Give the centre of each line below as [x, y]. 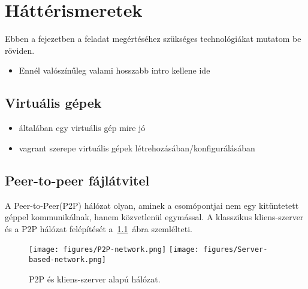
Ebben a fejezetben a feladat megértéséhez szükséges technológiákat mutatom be [153, 39]
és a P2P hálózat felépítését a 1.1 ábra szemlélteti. [99, 228]
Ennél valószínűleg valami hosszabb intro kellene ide [114, 70]
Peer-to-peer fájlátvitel [77, 180]
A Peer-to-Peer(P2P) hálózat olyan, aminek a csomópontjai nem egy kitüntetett [152, 205]
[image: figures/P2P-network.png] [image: [114, 250]
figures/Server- [235, 250]
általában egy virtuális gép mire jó [82, 128]
